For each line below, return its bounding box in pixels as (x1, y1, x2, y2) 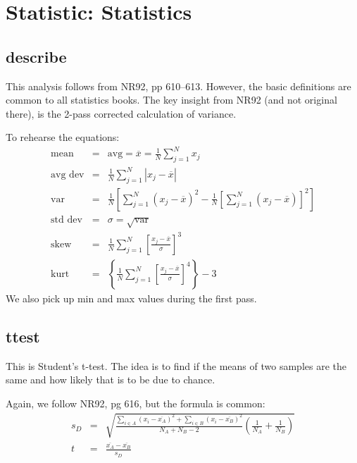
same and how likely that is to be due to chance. (6, 372, 215, 387)
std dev (51, 214, 82, 225)
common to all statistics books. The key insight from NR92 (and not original (6, 92, 337, 107)
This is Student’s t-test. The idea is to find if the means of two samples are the (6, 358, 346, 373)
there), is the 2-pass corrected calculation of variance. (6, 106, 237, 121)
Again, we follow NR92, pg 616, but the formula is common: (6, 395, 265, 410)
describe (6, 45, 67, 67)
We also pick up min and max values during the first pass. (6, 291, 257, 305)
